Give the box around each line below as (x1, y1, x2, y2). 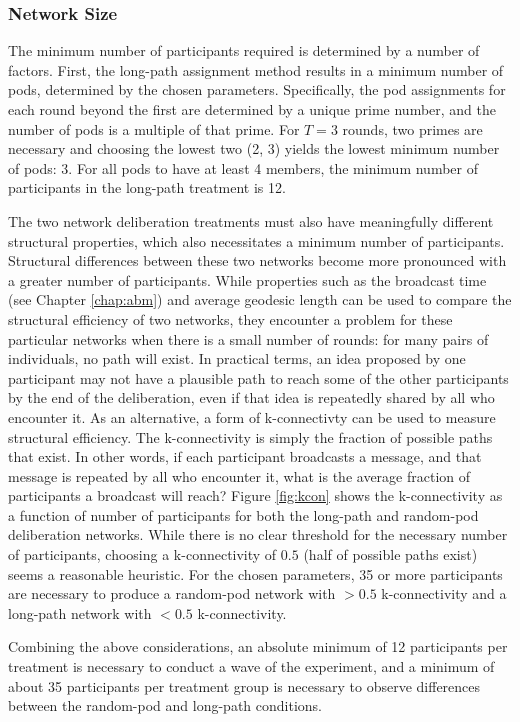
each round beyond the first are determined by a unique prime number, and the (8, 99, 497, 119)
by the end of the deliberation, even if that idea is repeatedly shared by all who (8, 387, 495, 408)
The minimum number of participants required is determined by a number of (8, 40, 480, 61)
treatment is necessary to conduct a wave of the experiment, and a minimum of (8, 656, 495, 677)
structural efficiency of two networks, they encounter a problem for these (8, 308, 453, 329)
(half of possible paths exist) (303, 544, 478, 565)
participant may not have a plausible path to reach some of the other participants (8, 367, 509, 388)
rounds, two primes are (342, 118, 483, 139)
